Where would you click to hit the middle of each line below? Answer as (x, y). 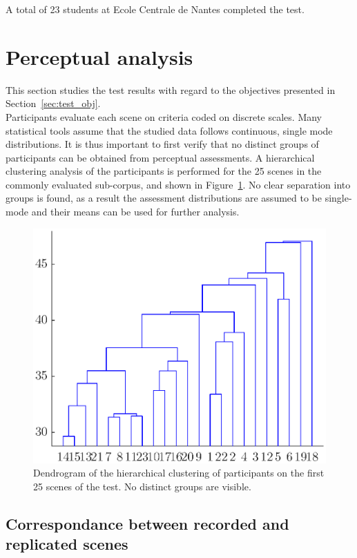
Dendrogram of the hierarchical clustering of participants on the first (179, 473)
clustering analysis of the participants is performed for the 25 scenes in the (164, 171)
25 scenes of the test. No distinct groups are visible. (142, 486)
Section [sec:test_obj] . (53, 103)
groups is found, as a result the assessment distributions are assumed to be (164, 198)
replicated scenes (67, 544)
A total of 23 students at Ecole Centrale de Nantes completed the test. (155, 9)
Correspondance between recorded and (147, 523)
